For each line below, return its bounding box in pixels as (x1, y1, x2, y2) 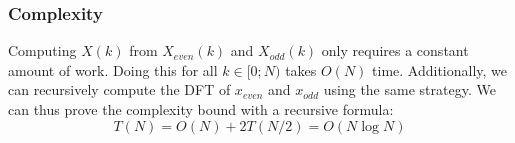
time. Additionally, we (372, 59, 508, 80)
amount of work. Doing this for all (8, 59, 218, 80)
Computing (8, 40, 77, 61)
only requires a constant (321, 40, 469, 61)
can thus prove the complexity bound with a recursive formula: (8, 99, 394, 119)
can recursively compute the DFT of (8, 79, 231, 100)
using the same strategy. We (323, 79, 496, 100)
